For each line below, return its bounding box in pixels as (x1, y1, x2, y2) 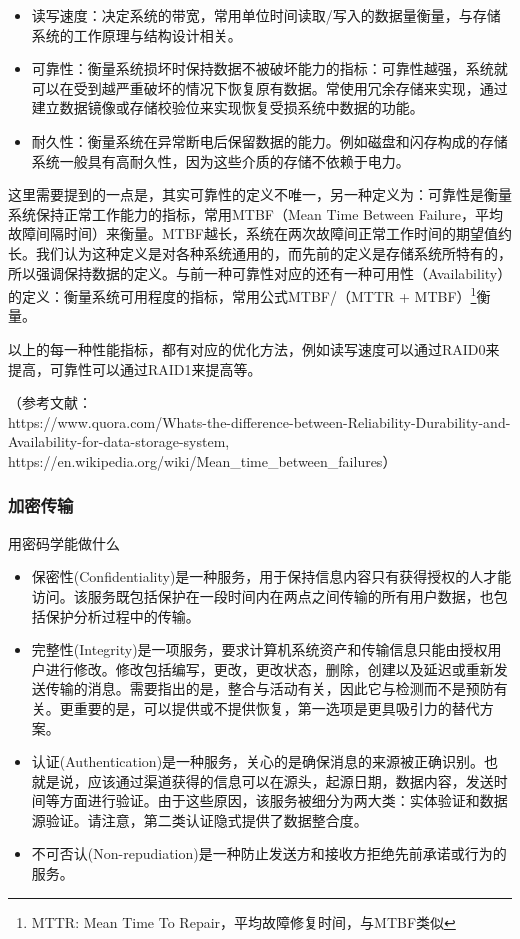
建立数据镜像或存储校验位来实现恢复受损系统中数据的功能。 (31, 97, 424, 118)
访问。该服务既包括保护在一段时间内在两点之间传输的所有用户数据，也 (31, 585, 494, 606)
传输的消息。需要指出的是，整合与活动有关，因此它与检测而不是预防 (45, 678, 494, 699)
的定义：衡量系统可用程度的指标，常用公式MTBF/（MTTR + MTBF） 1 (8, 283, 477, 306)
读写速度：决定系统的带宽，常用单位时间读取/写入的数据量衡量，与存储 (31, 5, 501, 25)
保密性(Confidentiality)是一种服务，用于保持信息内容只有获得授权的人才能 (31, 566, 512, 587)
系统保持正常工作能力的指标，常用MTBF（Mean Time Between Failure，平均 (8, 203, 504, 224)
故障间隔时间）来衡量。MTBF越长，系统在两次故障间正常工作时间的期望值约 (8, 223, 512, 244)
